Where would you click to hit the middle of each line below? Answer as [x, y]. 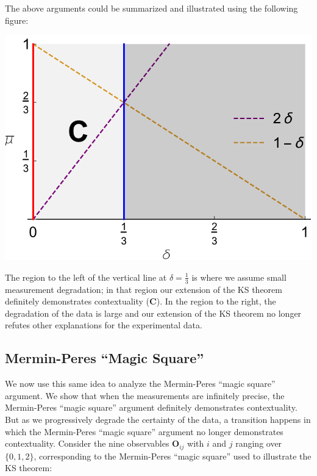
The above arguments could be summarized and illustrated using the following [151, 8]
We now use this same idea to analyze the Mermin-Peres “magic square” [140, 384]
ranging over [259, 443]
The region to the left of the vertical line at [86, 277]
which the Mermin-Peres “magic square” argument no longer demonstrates [144, 431]
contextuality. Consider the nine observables [87, 443]
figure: [17, 20]
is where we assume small [239, 277]
